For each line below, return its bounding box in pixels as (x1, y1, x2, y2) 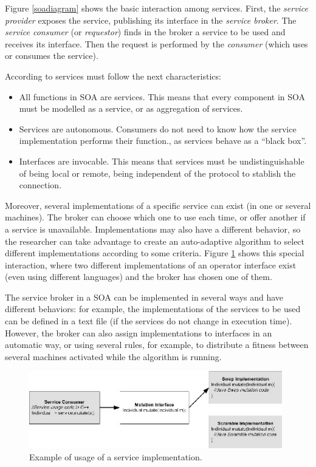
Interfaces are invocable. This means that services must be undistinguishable (19, 154, 304, 167)
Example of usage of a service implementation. (29, 451, 202, 463)
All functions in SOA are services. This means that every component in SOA (19, 90, 306, 103)
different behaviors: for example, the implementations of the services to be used (5, 302, 301, 315)
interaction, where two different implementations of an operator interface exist (5, 258, 297, 271)
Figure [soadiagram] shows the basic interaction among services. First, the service (5, 2, 309, 14)
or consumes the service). (5, 49, 98, 62)
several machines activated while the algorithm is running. (5, 350, 222, 363)
